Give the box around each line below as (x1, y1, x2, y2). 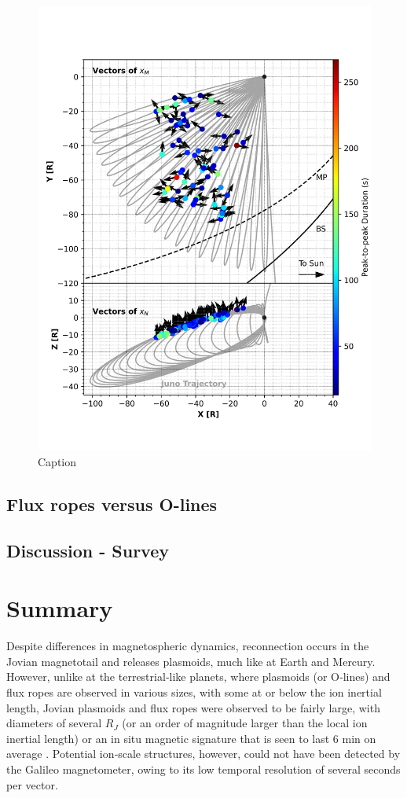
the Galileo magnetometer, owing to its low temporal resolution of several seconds (6, 760, 401, 777)
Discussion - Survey (6, 538, 169, 562)
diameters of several (6, 715, 102, 731)
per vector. (6, 776, 58, 792)
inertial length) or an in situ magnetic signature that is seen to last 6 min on (6, 730, 376, 746)
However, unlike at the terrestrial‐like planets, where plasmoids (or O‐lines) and (6, 668, 390, 685)
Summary (6, 592, 113, 624)
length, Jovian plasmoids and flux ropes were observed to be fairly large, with (6, 699, 380, 715)
